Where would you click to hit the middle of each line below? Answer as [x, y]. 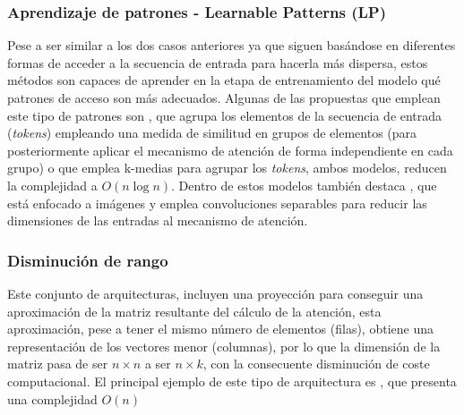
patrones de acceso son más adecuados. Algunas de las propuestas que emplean [224, 97]
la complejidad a [52, 185]
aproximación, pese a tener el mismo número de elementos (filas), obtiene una [220, 329]
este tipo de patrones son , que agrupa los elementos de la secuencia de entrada [225, 115]
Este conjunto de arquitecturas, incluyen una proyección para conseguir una [215, 293]
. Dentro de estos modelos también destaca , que [304, 185]
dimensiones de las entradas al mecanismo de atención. [158, 220]
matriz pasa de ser [58, 364]
